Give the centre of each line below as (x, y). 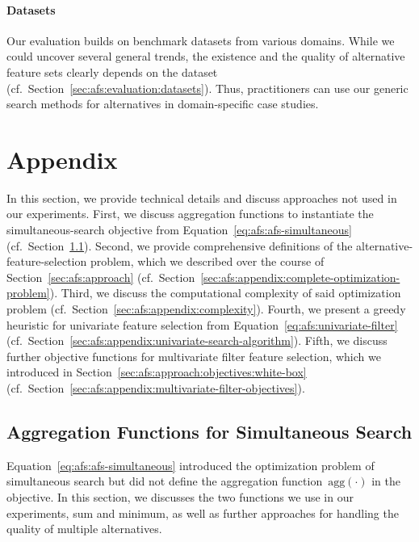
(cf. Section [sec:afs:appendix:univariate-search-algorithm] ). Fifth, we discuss (197, 340)
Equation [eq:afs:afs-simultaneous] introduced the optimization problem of (191, 465)
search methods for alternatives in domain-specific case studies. (163, 104)
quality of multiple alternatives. (84, 529)
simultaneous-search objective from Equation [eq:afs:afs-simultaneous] (179, 230)
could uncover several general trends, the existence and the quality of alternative (206, 56)
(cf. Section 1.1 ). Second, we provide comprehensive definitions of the (180, 245)
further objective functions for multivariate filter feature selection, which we (194, 356)
